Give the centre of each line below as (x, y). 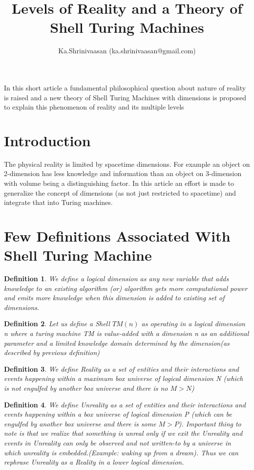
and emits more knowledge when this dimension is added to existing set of (114, 298)
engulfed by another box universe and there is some (80, 423)
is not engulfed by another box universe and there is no (86, 388)
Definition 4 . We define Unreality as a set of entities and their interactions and (125, 404)
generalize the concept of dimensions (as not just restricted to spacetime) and (120, 192)
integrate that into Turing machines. (58, 202)
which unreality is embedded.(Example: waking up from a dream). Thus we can (121, 452)
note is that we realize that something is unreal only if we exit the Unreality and (123, 433)
